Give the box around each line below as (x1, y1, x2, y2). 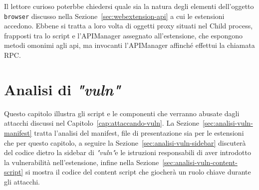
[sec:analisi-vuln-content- (162, 157, 238, 167)
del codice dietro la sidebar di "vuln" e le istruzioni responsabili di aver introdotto (4, 147, 251, 158)
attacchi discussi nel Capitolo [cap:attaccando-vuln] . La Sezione (4, 118, 199, 128)
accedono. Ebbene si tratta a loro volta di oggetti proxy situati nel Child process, (4, 20, 253, 31)
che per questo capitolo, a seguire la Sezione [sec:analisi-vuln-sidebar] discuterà (4, 137, 246, 148)
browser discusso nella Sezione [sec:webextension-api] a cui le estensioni (4, 10, 225, 21)
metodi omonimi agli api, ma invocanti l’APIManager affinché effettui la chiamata (4, 40, 255, 50)
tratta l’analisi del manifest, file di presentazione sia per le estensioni (34, 127, 244, 138)
